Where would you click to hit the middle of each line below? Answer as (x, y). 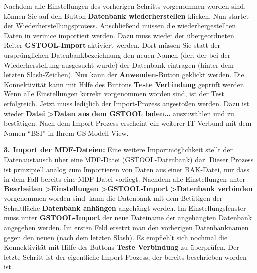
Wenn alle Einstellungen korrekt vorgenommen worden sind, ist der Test (114, 94)
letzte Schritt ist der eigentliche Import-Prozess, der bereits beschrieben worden (125, 256)
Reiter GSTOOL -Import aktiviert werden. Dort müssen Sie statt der (112, 45)
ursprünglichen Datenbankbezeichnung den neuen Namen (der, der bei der (117, 54)
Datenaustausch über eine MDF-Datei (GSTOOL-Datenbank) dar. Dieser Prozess (129, 159)
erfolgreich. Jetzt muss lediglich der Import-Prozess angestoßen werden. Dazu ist (127, 103)
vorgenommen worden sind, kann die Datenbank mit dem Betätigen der (113, 198)
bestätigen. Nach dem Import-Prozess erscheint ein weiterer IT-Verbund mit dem (128, 123)
